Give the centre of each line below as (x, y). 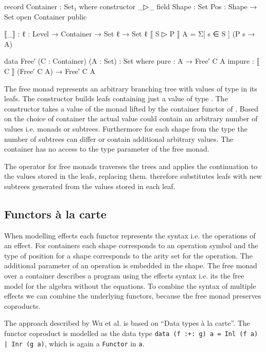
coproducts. (22, 305)
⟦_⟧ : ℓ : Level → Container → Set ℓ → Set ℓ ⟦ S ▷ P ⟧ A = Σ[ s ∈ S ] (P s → (130, 34)
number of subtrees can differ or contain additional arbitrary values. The (119, 138)
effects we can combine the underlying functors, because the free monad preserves (133, 296)
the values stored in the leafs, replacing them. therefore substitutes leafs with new (133, 176)
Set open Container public (46, 16)
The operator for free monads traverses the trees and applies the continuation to (131, 166)
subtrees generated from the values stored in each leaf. (90, 186)
